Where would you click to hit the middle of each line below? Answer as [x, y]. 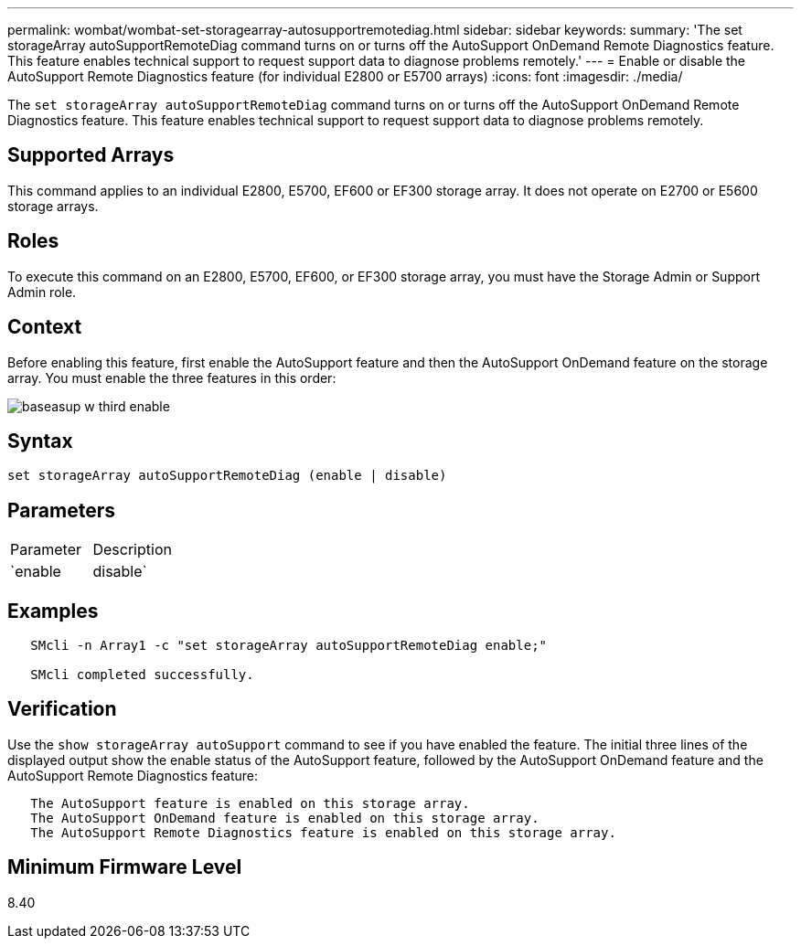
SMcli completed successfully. [142, 675]
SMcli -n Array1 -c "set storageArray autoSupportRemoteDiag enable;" [289, 646]
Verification [62, 709]
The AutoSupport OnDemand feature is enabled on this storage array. [285, 818]
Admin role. [42, 292]
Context [45, 327]
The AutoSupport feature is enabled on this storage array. [250, 803]
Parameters [61, 510]
